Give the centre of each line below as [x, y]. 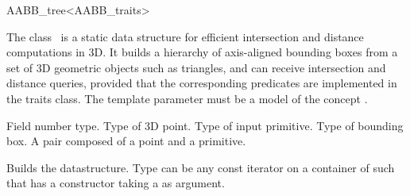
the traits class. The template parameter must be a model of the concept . [187, 98]
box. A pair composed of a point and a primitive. [126, 141]
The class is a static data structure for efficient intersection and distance [185, 36]
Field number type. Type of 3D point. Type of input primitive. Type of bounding [205, 125]
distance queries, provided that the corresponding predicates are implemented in [202, 83]
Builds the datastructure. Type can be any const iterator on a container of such [201, 167]
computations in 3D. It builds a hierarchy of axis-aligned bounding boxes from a [202, 52]
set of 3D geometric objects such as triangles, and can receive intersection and [196, 67]
